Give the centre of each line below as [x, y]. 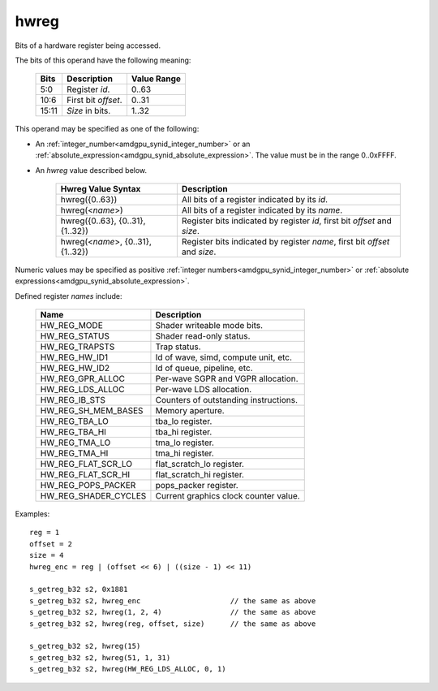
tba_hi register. [184, 432]
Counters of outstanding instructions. [226, 400]
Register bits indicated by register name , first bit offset [286, 241]
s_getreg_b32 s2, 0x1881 [79, 590]
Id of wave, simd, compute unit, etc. [223, 357]
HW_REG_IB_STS [73, 400]
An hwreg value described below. [91, 170]
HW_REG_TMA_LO [75, 443]
